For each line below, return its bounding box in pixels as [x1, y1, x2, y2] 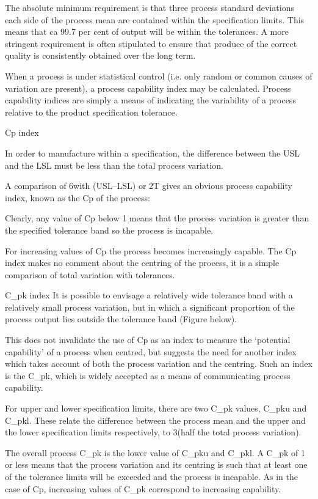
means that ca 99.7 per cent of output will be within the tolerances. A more [5, 25, 289, 38]
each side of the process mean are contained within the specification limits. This [5, 13, 305, 26]
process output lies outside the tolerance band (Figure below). [5, 312, 237, 325]
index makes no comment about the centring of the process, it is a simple [5, 256, 280, 269]
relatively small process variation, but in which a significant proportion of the [5, 300, 295, 313]
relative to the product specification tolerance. [5, 105, 178, 118]
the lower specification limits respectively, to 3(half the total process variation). [5, 426, 302, 438]
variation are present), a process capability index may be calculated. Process [5, 81, 291, 94]
